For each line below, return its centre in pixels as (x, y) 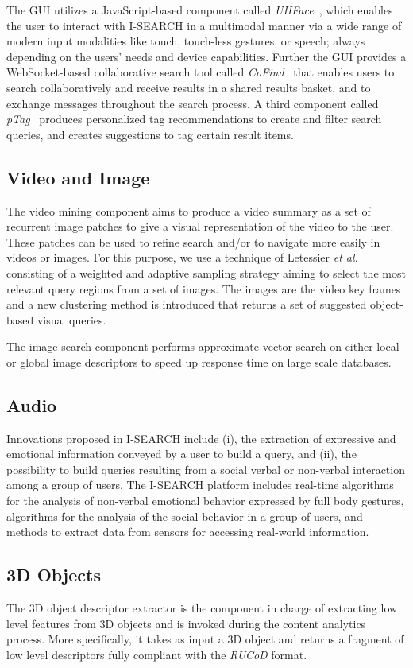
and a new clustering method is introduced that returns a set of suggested (187, 304)
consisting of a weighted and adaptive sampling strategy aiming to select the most (206, 272)
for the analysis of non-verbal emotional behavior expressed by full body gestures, (205, 501)
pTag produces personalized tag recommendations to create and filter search (194, 119)
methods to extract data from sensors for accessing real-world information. (188, 532)
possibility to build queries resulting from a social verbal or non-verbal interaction (206, 469)
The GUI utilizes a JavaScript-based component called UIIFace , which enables (200, 10)
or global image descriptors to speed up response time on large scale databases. (199, 361)
